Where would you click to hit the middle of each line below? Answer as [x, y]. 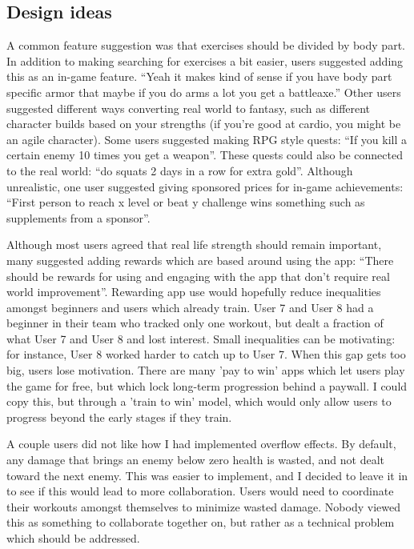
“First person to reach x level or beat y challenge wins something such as [186, 202]
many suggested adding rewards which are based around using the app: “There [200, 260]
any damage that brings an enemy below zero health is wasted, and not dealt [196, 460]
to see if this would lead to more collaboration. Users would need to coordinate [200, 491]
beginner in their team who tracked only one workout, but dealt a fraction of [195, 323]
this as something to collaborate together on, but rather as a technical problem [201, 522]
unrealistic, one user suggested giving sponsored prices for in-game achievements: [205, 186]
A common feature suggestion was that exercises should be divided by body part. [206, 45]
